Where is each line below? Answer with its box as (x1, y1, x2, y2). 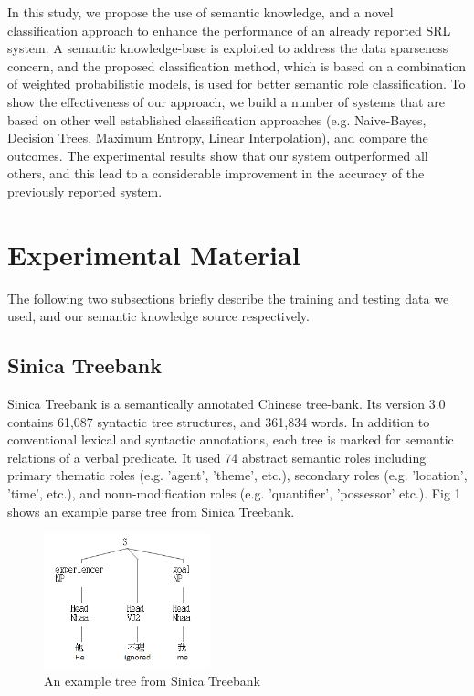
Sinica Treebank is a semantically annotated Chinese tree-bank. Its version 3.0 (7, 394, 446, 413)
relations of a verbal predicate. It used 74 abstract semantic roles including (7, 447, 427, 466)
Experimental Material (7, 235, 300, 273)
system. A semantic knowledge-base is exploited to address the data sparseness (7, 38, 448, 58)
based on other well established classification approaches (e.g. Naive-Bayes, (7, 110, 427, 129)
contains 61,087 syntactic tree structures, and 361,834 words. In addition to (7, 412, 430, 431)
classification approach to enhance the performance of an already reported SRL (7, 20, 451, 39)
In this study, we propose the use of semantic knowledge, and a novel (7, 3, 394, 21)
